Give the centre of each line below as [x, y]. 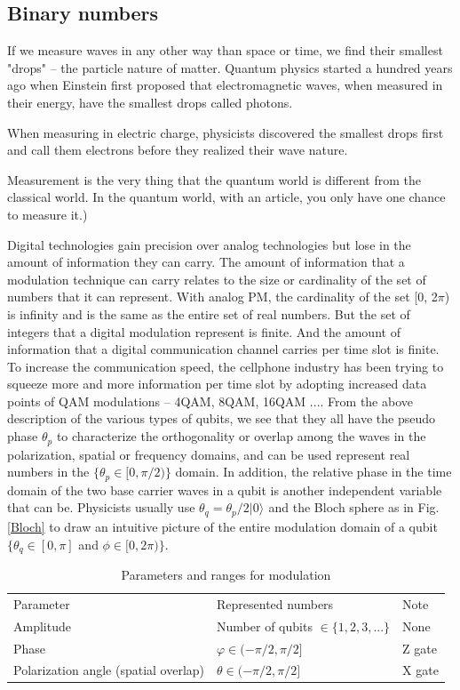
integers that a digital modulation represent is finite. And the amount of [204, 331]
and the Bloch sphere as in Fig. [354, 507]
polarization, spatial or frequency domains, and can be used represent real [209, 454]
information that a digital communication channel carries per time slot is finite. [223, 349]
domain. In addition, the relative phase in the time [313, 472]
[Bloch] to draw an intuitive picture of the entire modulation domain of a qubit [222, 526]
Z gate [420, 648]
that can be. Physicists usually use [101, 507]
